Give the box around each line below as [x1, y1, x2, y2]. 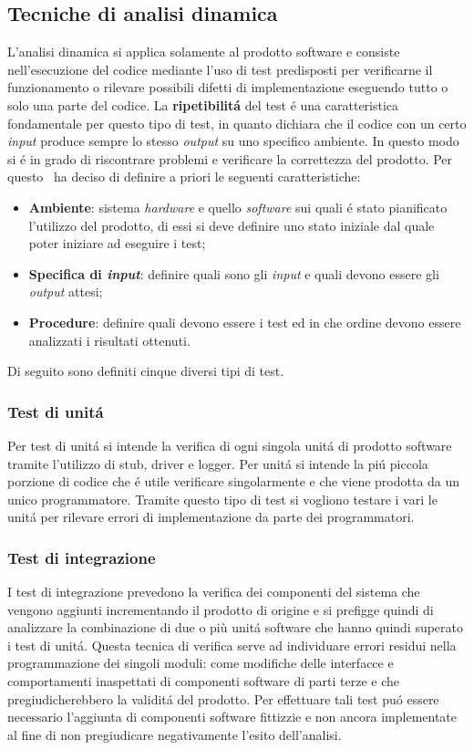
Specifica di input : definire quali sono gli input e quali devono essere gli [28, 264, 439, 283]
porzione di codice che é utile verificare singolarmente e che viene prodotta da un [7, 472, 460, 491]
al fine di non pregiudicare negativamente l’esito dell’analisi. [7, 724, 342, 744]
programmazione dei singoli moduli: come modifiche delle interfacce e [7, 653, 394, 672]
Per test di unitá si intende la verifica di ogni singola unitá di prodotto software [7, 435, 452, 454]
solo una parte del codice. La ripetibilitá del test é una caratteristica [7, 95, 399, 114]
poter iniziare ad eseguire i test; [28, 234, 206, 253]
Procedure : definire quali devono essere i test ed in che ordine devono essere [28, 312, 461, 331]
